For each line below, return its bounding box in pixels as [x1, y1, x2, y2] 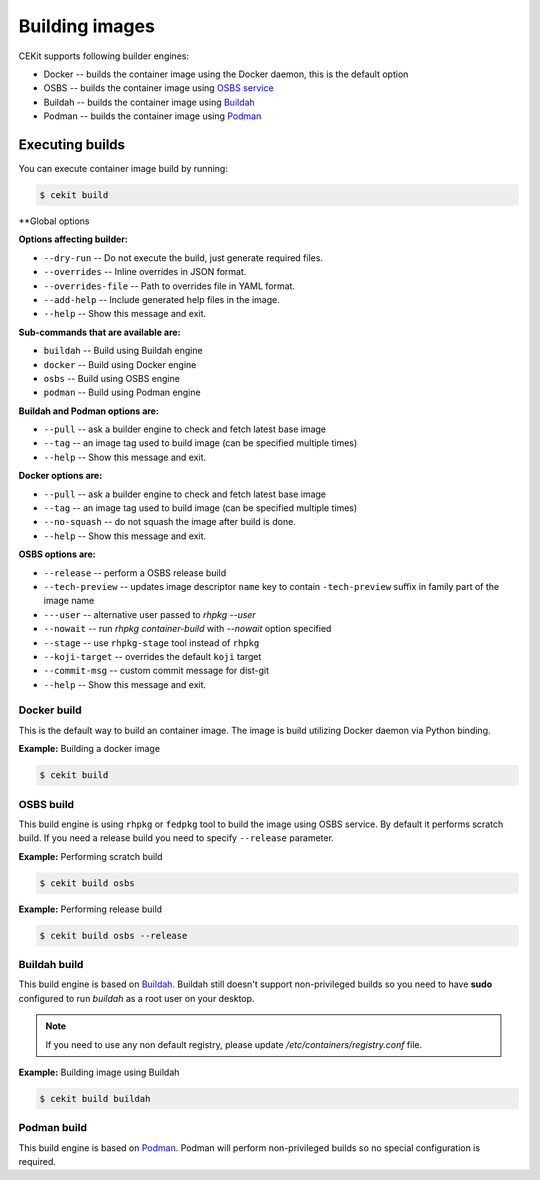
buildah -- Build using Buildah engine [43, 345, 204, 357]
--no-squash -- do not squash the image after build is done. [43, 516, 297, 528]
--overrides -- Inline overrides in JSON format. [43, 266, 247, 278]
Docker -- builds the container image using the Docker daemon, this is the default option [43, 68, 409, 80]
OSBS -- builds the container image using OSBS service [43, 82, 274, 94]
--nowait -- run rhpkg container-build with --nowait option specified [43, 623, 332, 635]
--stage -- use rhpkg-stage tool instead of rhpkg [43, 636, 260, 649]
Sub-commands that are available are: [18, 326, 181, 338]
